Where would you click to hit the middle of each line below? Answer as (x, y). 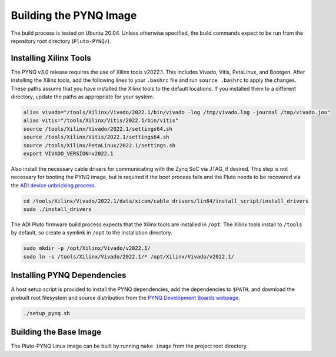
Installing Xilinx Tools (51, 58)
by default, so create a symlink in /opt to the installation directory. (92, 233)
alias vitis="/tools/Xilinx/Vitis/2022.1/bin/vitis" (101, 120)
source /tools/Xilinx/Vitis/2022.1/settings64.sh (96, 137)
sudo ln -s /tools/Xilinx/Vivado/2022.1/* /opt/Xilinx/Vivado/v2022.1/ (129, 257)
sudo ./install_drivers (58, 209)
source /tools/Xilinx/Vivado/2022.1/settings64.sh (98, 129)
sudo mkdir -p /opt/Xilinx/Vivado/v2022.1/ (87, 248)
